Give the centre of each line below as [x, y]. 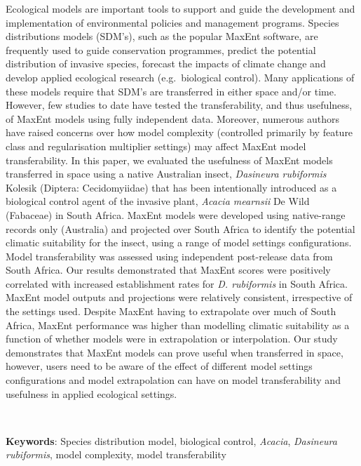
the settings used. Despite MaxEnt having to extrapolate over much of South [171, 311]
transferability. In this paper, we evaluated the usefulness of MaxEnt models [169, 160]
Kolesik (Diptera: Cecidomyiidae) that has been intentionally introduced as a [171, 187]
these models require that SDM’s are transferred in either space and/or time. [171, 91]
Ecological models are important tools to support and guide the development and [180, 8]
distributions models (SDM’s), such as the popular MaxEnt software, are [162, 36]
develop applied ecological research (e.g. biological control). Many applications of [180, 77]
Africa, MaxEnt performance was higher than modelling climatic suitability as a [178, 325]
